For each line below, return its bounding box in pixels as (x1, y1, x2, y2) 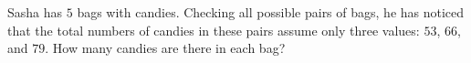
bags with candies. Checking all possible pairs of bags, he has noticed (77, 3, 465, 21)
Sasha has (7, 3, 63, 21)
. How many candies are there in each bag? (45, 38, 286, 58)
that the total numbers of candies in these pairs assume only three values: (7, 20, 420, 39)
